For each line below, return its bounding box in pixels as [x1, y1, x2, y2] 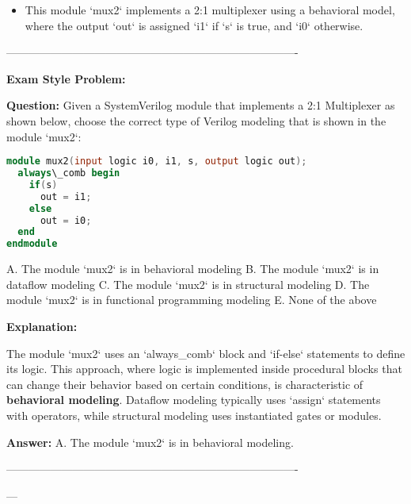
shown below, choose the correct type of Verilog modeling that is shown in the [6, 112, 386, 129]
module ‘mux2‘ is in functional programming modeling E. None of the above [6, 291, 377, 308]
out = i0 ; [40, 214, 92, 226]
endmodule [6, 238, 58, 250]
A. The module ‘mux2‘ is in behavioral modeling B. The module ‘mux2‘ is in [6, 260, 379, 277]
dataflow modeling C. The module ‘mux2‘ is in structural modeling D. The [6, 275, 370, 292]
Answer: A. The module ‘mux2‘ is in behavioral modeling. [6, 433, 294, 450]
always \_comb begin [17, 167, 120, 179]
